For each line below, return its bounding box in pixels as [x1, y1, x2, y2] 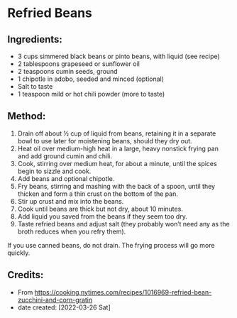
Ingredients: [7, 33, 62, 45]
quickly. [7, 248, 31, 257]
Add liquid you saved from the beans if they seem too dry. [17, 212, 188, 221]
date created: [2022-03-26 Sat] [17, 303, 111, 312]
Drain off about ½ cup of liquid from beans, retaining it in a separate [17, 129, 216, 138]
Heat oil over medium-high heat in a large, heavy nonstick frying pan [17, 144, 219, 153]
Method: [7, 110, 46, 122]
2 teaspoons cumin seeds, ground [17, 67, 118, 75]
